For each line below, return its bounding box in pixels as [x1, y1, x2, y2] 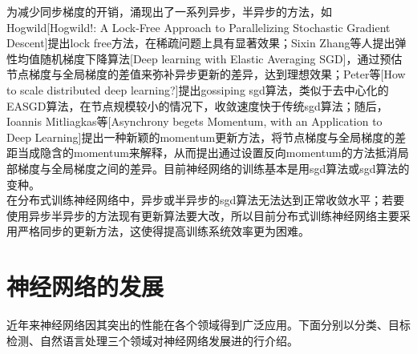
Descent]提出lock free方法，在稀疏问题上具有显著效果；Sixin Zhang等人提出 [6, 34, 395, 51]
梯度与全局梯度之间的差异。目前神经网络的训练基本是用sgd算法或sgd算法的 [17, 159, 410, 176]
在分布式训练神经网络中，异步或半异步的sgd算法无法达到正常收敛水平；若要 [6, 191, 405, 208]
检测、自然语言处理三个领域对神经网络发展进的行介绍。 [6, 332, 298, 348]
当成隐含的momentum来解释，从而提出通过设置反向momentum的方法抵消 [17, 144, 398, 161]
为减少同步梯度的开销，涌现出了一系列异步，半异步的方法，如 [6, 3, 332, 19]
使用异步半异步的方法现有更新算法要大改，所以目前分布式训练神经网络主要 [6, 207, 399, 223]
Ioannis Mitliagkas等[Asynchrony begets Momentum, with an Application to [6, 113, 383, 130]
